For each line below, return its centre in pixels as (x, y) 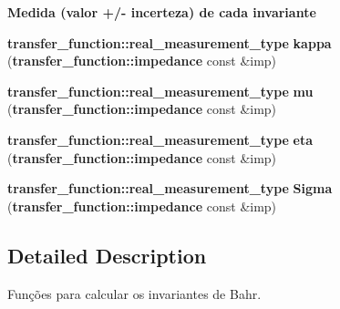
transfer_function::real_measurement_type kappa (170, 42)
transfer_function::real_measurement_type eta (160, 139)
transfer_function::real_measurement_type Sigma (170, 188)
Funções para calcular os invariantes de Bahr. (134, 293)
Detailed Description (107, 255)
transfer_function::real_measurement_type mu (160, 91)
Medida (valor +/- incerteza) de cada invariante (162, 12)
